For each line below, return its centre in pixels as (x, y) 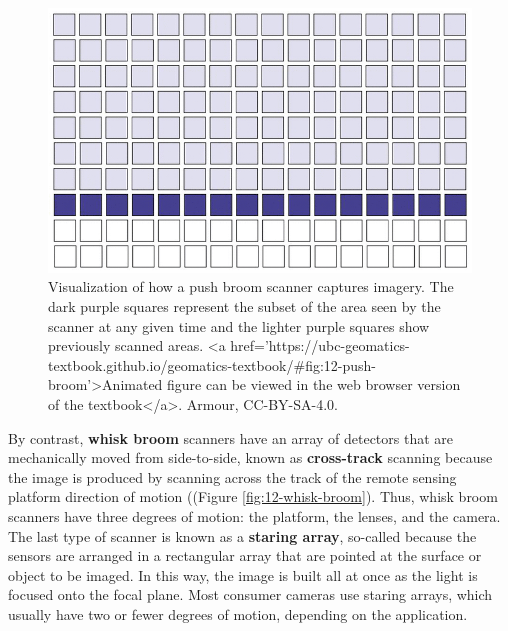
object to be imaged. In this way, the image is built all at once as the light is (243, 574)
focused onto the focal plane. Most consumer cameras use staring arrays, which (250, 594)
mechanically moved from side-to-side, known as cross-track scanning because (250, 457)
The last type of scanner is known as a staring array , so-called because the (242, 535)
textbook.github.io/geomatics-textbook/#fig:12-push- (212, 364)
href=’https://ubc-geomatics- (320, 345)
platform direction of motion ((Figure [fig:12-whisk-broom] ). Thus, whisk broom (253, 496)
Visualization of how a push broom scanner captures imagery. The (251, 286)
